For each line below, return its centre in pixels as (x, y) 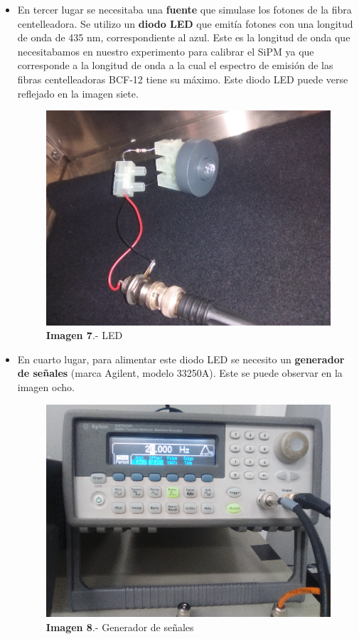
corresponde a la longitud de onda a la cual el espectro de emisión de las (175, 65)
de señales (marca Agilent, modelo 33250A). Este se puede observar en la (180, 373)
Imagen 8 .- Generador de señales (120, 627)
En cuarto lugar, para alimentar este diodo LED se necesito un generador (181, 359)
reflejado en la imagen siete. (78, 93)
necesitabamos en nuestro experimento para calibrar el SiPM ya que (166, 51)
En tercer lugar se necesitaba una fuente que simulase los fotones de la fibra (184, 9)
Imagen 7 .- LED (84, 335)
